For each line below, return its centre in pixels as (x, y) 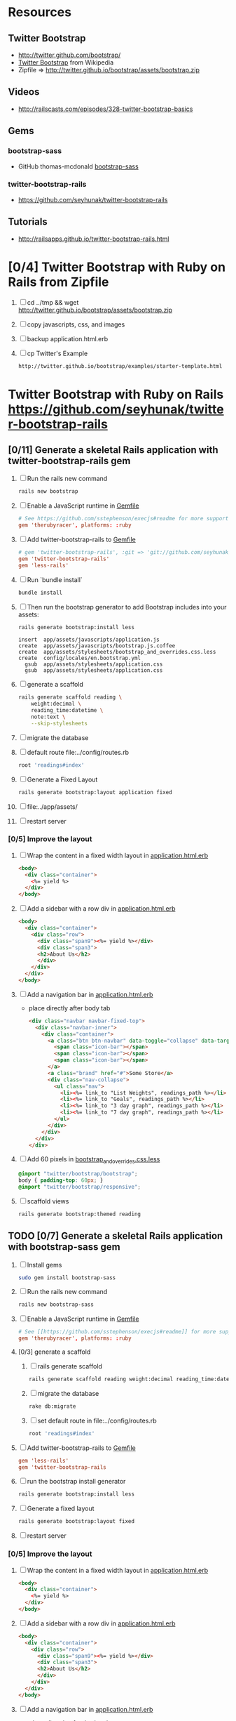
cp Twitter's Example (57, 353)
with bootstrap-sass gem (64, 1247)
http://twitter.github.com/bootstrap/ (69, 55)
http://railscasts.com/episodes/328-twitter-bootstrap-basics (105, 109)
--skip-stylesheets (60, 723)
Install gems (44, 1265)
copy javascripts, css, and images (76, 324)
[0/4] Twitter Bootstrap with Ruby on (117, 267)
